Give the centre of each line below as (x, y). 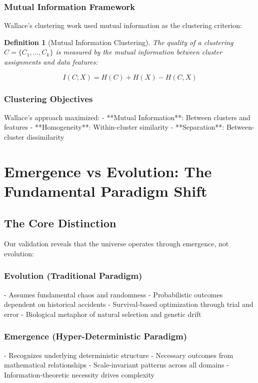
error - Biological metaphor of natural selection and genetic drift (103, 314)
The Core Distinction (60, 223)
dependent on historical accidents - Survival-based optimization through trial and (129, 304)
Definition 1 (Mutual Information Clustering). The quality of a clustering (119, 42)
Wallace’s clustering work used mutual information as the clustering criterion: (123, 25)
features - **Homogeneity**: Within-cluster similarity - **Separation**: (114, 127)
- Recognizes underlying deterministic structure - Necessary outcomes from (119, 355)
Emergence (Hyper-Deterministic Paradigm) (96, 336)
